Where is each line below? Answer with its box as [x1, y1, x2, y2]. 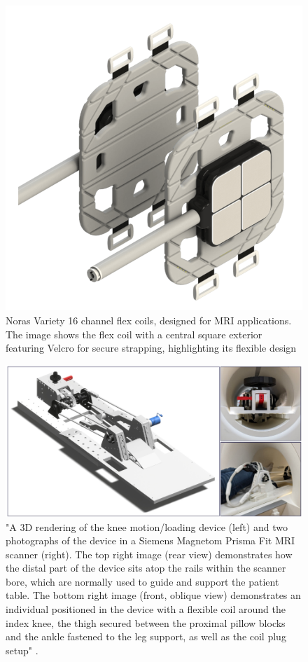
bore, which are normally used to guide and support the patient [6, 574, 279, 588]
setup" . [6, 642, 38, 657]
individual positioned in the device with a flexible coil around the [6, 602, 286, 616]
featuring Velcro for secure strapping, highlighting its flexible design [6, 340, 297, 355]
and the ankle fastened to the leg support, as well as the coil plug [6, 629, 286, 644]
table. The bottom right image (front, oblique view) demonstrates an [6, 588, 301, 602]
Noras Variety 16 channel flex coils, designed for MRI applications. [6, 312, 292, 327]
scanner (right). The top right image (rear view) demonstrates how [6, 546, 293, 561]
